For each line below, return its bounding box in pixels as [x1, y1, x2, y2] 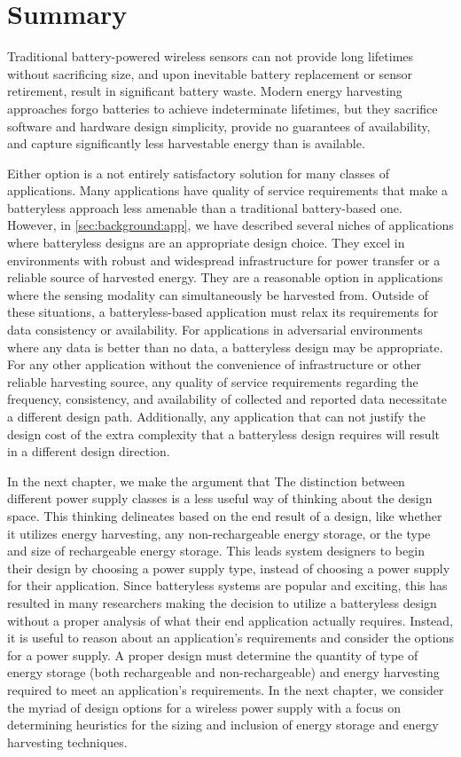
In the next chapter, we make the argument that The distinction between [7, 471, 405, 490]
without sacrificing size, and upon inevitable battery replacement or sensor [7, 64, 413, 83]
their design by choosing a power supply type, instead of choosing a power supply [7, 558, 450, 577]
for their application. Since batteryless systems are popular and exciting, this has [7, 576, 448, 595]
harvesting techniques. [7, 732, 128, 751]
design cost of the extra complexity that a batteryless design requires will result [7, 424, 440, 443]
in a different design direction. [7, 442, 170, 461]
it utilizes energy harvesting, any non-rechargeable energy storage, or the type [7, 524, 431, 542]
